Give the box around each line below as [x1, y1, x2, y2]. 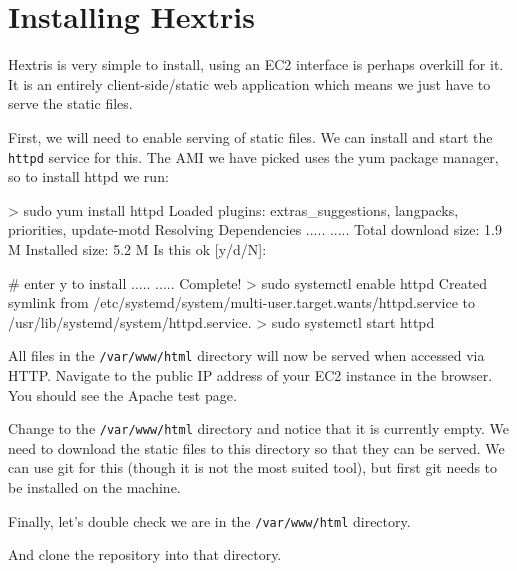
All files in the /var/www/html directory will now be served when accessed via [8, 345, 485, 366]
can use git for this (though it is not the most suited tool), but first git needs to [8, 457, 498, 478]
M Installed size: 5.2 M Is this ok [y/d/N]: [8, 238, 267, 259]
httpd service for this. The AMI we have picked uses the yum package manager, [8, 146, 499, 167]
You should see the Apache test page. [8, 384, 237, 405]
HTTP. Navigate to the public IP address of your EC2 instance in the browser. [8, 364, 493, 385]
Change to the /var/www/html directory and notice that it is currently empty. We [8, 418, 509, 439]
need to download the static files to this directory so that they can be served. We [8, 437, 505, 458]
